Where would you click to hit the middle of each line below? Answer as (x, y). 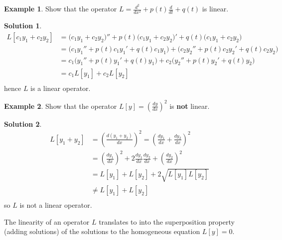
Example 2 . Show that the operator (61, 106)
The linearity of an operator (47, 221)
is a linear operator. (61, 88)
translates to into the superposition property (167, 221)
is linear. (215, 9)
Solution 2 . (23, 123)
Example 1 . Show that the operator (61, 9)
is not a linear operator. (56, 204)
